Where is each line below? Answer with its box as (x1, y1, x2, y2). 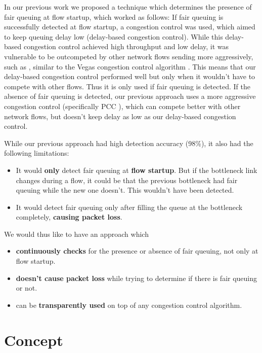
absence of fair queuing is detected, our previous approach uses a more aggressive (4, 91, 256, 101)
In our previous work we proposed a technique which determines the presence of (4, 2, 252, 12)
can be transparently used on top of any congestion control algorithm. (16, 299, 242, 310)
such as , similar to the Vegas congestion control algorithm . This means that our (4, 61, 256, 72)
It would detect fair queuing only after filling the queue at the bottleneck (16, 201, 243, 212)
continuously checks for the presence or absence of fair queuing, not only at (16, 245, 258, 256)
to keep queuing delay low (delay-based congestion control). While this (4, 31, 223, 42)
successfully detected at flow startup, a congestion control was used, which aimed (4, 21, 255, 32)
